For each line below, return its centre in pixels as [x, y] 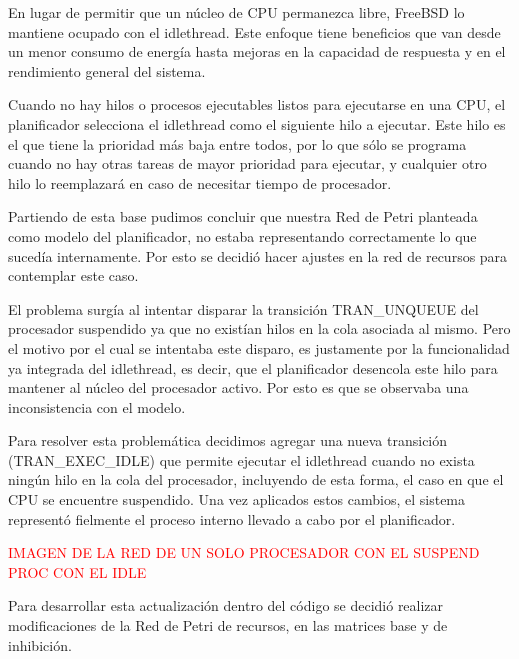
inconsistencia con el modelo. [97, 406]
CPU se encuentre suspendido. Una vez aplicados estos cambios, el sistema [237, 499]
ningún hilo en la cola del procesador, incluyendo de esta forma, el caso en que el [256, 479]
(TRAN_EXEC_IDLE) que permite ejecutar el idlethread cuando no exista [241, 459]
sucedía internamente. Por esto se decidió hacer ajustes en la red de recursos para [258, 255]
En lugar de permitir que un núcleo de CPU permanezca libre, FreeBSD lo [236, 12]
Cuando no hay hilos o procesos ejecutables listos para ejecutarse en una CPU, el [257, 104]
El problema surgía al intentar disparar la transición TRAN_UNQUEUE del [243, 308]
